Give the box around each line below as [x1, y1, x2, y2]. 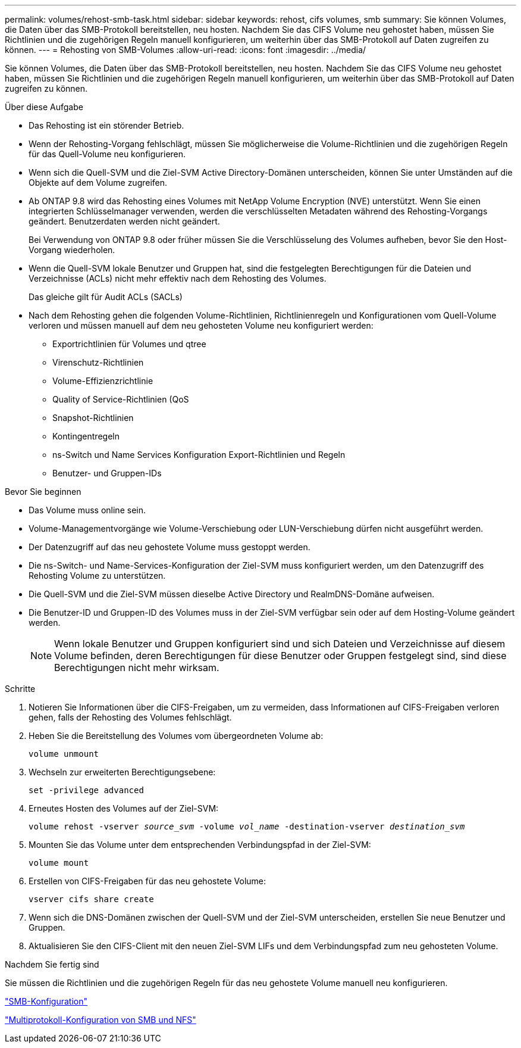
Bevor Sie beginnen [5, 486, 81, 497]
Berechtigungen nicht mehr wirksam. [54, 662, 219, 673]
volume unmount [29, 749, 99, 759]
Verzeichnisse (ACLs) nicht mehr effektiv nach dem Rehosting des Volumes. [29, 273, 327, 283]
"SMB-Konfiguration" [5, 996, 87, 1006]
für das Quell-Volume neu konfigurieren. [29, 149, 186, 159]
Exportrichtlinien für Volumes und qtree [52, 339, 206, 349]
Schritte [5, 684, 36, 694]
